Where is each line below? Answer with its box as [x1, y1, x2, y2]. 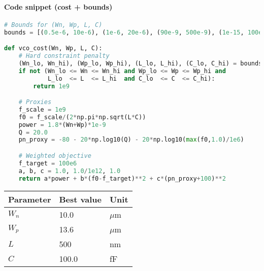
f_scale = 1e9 [18, 106, 66, 113]
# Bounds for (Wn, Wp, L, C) [4, 21, 103, 28]
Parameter [8, 193, 51, 205]
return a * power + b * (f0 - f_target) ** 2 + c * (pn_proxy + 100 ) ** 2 [18, 175, 226, 182]
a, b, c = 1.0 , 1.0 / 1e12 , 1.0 [18, 167, 121, 175]
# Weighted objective [18, 152, 91, 160]
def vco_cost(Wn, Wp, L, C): [4, 45, 103, 52]
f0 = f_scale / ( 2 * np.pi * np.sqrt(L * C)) [18, 113, 146, 121]
